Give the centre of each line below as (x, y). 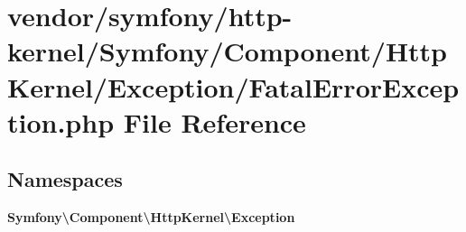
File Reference (214, 121)
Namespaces (65, 179)
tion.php (61, 121)
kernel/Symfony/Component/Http (228, 51)
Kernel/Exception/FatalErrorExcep (233, 86)
